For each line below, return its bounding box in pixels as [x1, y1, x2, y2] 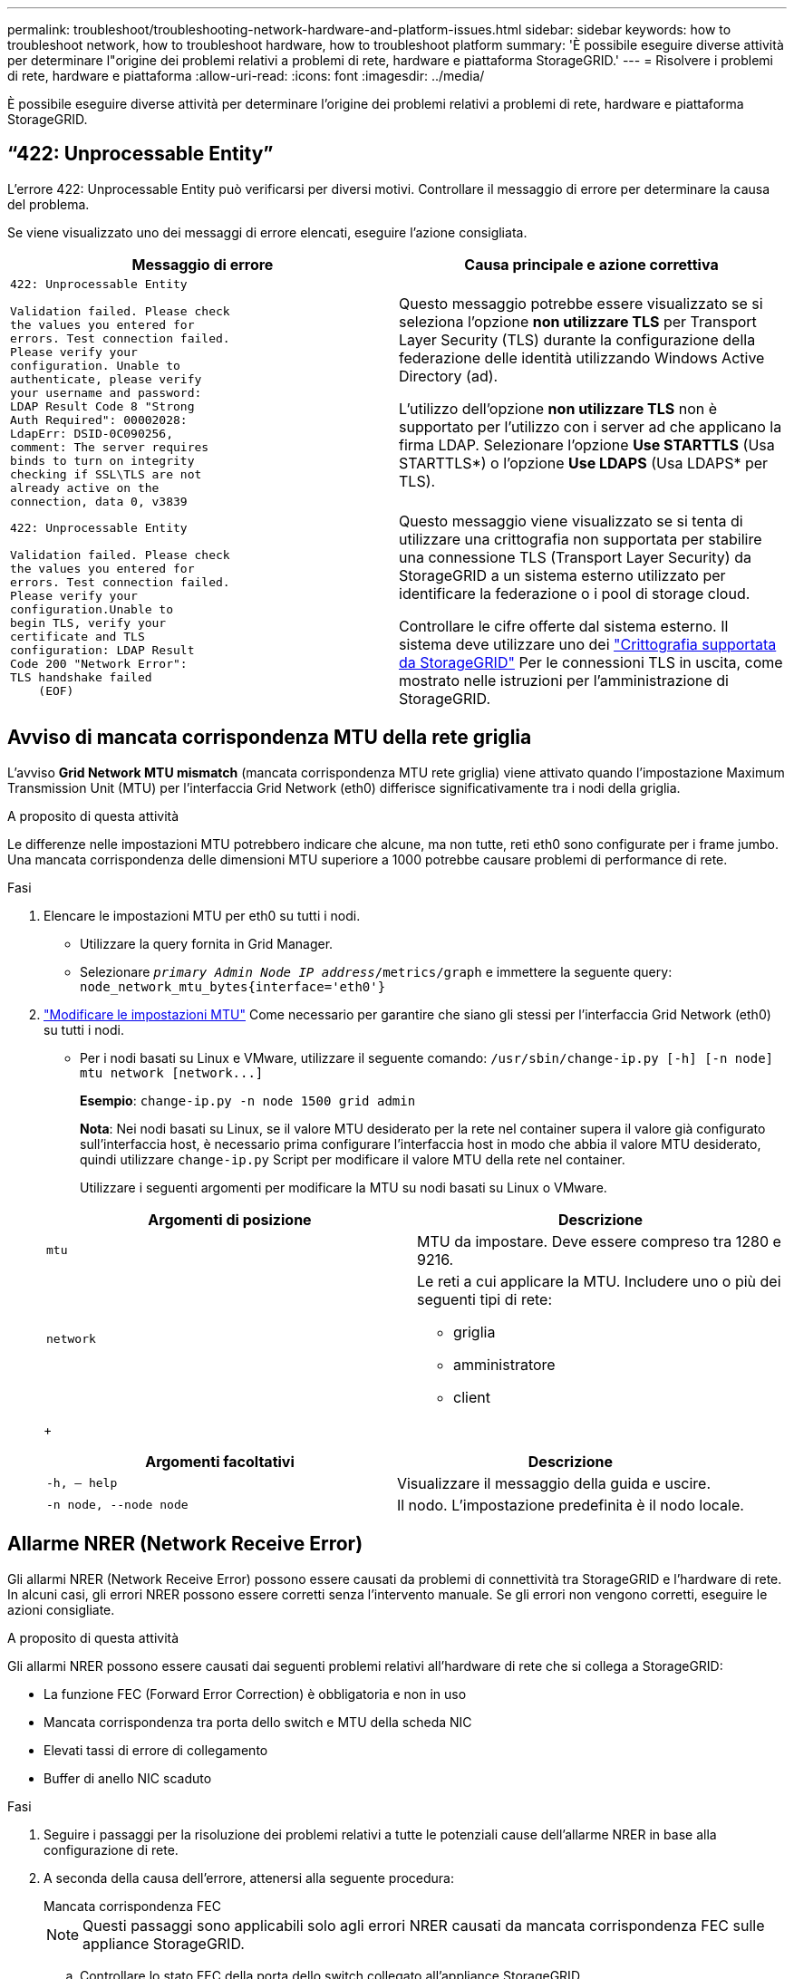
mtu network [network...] [80, 1065, 264, 1080]
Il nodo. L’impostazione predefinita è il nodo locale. [396, 1495, 744, 1514]
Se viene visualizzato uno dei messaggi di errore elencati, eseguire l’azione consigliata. [7, 224, 528, 240]
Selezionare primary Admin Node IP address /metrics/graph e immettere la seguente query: [80, 963, 673, 980]
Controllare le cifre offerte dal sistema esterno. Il [399, 616, 729, 635]
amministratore [453, 1355, 556, 1374]
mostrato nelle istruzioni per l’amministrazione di [399, 671, 729, 690]
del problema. [7, 196, 90, 212]
